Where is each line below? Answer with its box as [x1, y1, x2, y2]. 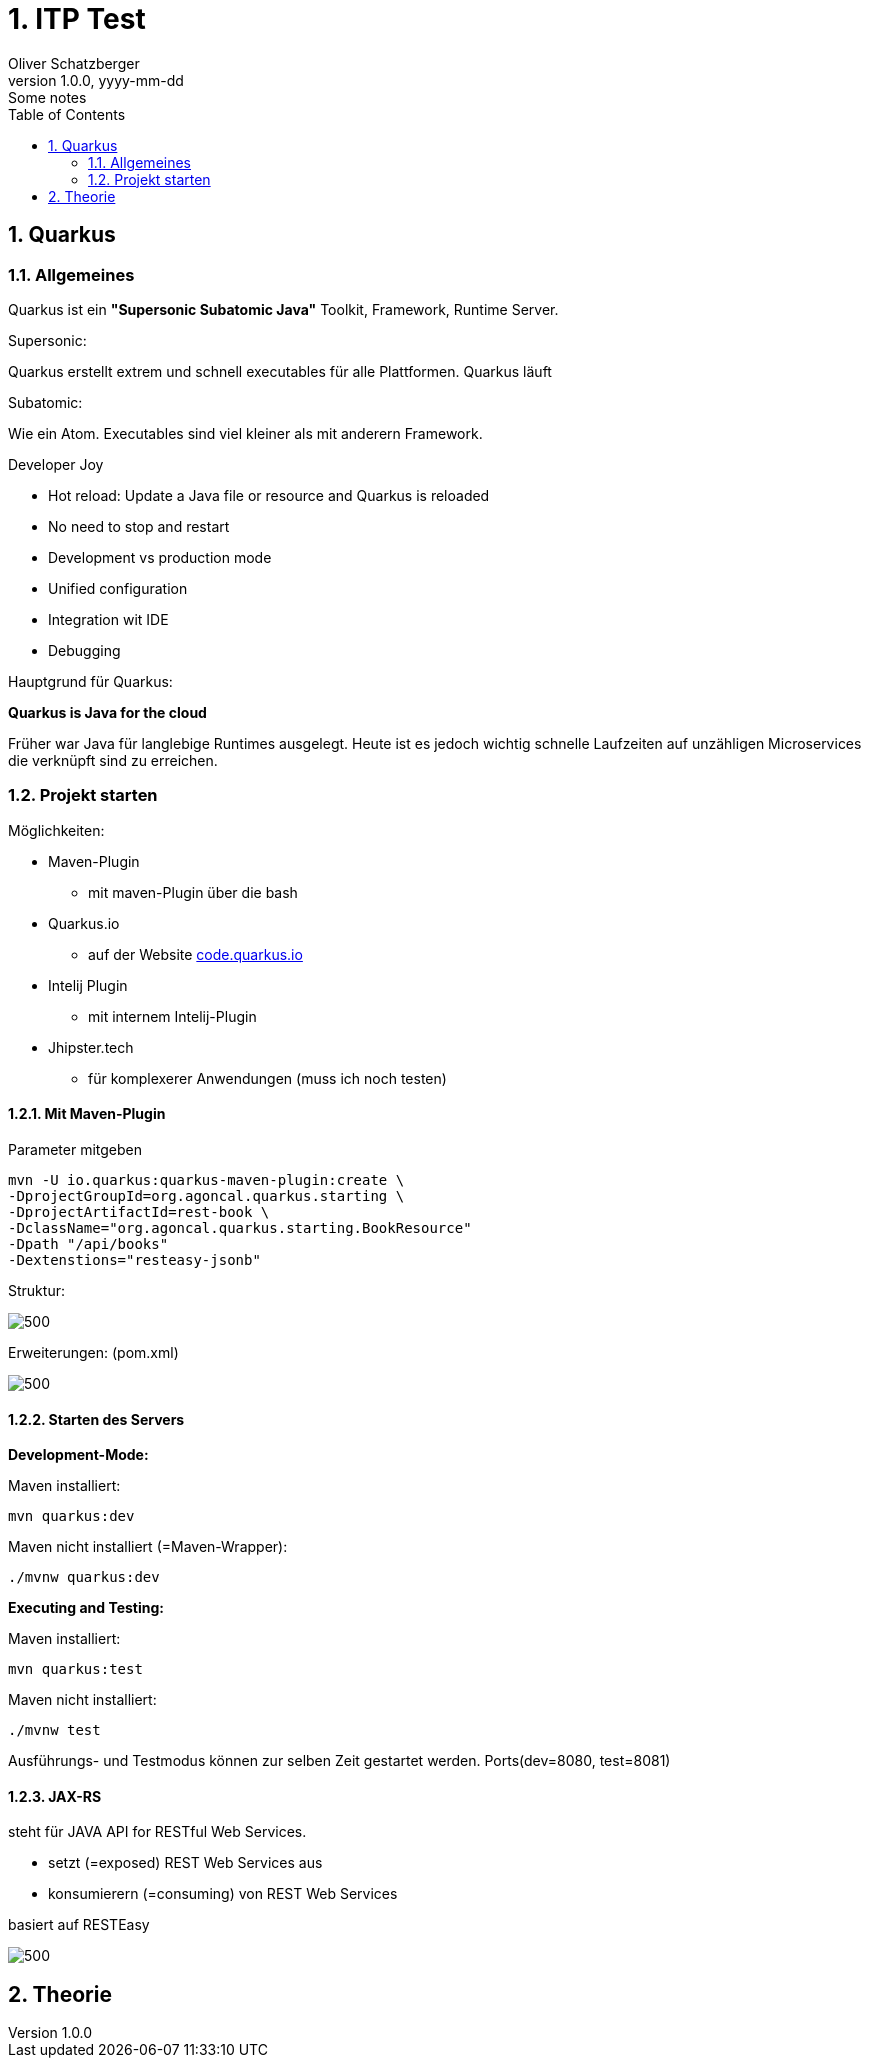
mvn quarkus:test [8, 1661, 143, 1678]
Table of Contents [8, 105, 126, 123]
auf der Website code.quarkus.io [88, 945, 303, 963]
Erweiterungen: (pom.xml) [8, 1343, 179, 1361]
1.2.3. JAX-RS [8, 1787, 102, 1805]
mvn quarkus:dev [8, 1508, 135, 1525]
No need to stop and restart [48, 517, 230, 535]
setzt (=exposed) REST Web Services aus [48, 1854, 323, 1872]
